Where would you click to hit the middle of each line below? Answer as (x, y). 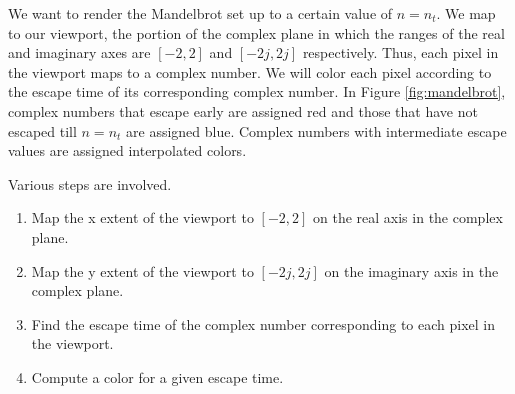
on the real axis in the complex (408, 217)
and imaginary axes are (79, 52)
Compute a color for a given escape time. (157, 376)
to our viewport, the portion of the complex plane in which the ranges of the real (256, 32)
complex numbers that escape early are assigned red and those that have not (243, 110)
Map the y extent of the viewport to (142, 270)
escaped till (42, 130)
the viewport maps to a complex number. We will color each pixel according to (250, 71)
